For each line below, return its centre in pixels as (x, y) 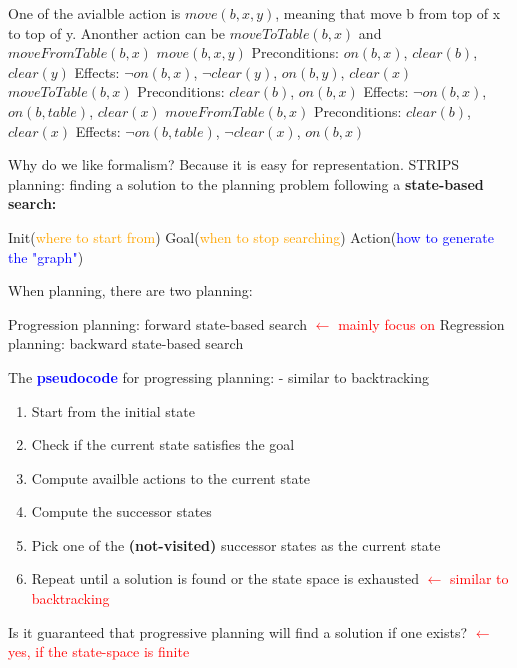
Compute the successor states (121, 511)
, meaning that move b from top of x (388, 13)
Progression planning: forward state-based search (158, 323)
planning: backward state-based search (126, 343)
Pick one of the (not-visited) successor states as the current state (236, 544)
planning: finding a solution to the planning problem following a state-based (246, 183)
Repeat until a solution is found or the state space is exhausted (225, 578)
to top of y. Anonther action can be (117, 32)
